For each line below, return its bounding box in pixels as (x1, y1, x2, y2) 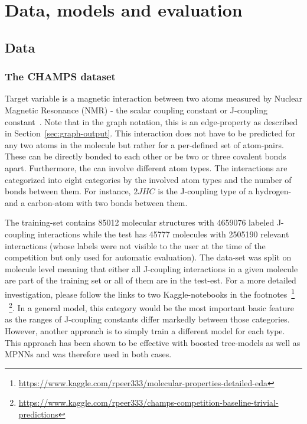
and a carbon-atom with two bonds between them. (5, 196, 188, 208)
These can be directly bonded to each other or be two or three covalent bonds (5, 150, 286, 162)
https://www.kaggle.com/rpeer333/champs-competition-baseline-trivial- (18, 396, 279, 409)
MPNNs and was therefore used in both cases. (5, 348, 172, 360)
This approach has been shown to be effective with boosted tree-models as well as (5, 336, 301, 348)
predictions (18, 407, 58, 420)
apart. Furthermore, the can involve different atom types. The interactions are (5, 161, 288, 174)
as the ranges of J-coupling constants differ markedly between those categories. (5, 313, 290, 325)
